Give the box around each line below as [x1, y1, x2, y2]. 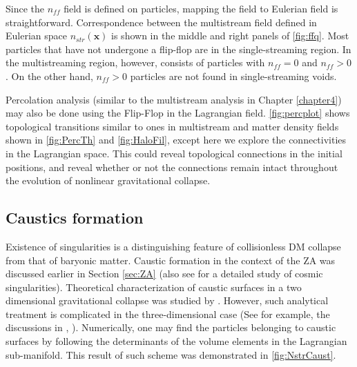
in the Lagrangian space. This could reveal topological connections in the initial [6, 146, 342, 160]
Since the [6, 1, 44, 15]
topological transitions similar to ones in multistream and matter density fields [6, 119, 339, 133]
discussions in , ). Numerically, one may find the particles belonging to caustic [6, 320, 336, 335]
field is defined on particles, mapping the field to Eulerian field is [64, 1, 338, 15]
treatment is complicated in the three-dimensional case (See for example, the [6, 306, 330, 321]
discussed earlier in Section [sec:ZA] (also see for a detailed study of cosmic [6, 266, 323, 281]
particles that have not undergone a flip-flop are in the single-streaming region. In [6, 41, 351, 56]
